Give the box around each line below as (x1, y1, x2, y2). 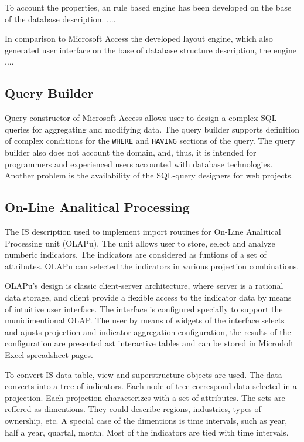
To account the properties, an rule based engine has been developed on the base (5, 1, 292, 13)
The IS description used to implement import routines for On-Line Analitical (5, 225, 281, 237)
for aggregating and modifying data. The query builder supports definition (32, 123, 300, 135)
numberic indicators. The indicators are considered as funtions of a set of (5, 248, 267, 261)
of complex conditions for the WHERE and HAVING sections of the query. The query (5, 134, 295, 147)
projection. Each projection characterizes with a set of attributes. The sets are (5, 391, 285, 403)
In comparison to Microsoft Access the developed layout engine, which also (5, 32, 273, 45)
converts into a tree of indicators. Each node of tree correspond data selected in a (5, 380, 297, 392)
